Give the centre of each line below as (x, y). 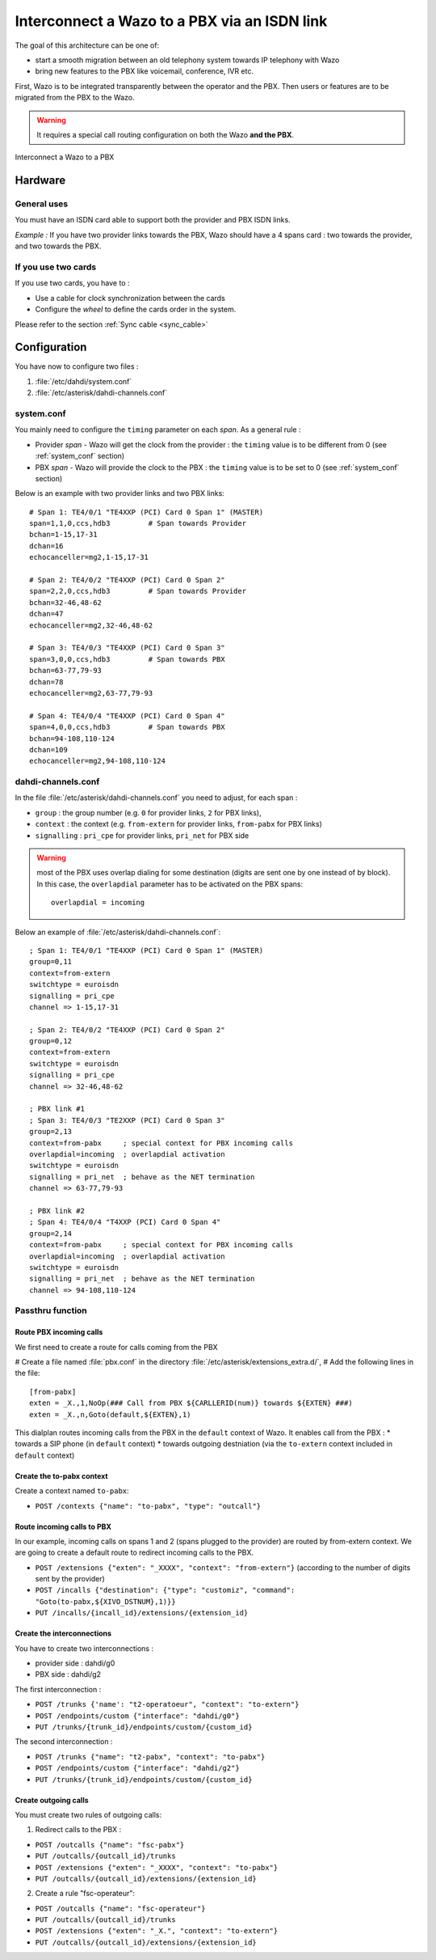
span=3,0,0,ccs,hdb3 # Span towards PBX (127, 659)
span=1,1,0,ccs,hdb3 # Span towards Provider (138, 523)
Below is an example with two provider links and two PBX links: (120, 493)
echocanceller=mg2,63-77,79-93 (91, 693)
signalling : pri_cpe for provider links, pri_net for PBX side (142, 835)
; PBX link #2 (57, 1211)
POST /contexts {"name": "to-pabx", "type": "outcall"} (148, 1506)
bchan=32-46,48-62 (66, 602)
